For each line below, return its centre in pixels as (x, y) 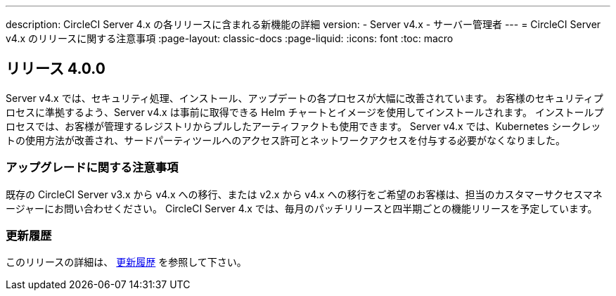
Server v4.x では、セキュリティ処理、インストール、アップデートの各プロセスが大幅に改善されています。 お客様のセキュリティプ (304, 98)
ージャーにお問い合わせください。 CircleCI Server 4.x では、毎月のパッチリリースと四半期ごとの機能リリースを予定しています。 (302, 208)
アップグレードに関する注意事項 (92, 168)
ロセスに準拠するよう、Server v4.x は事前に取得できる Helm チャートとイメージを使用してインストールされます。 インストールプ (305, 112)
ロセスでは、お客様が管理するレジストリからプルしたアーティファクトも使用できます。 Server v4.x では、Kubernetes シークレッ (303, 126)
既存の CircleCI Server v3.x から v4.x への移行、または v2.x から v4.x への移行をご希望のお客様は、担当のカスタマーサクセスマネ (304, 194)
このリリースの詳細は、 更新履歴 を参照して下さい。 (126, 262)
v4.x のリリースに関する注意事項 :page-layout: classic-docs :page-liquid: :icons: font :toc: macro (230, 38)
